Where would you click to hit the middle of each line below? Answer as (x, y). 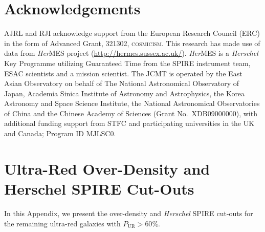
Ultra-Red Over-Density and (107, 168)
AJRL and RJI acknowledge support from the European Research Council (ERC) (132, 33)
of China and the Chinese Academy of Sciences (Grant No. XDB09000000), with (131, 113)
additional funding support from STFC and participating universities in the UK (129, 123)
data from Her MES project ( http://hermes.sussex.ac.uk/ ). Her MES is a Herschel (131, 53)
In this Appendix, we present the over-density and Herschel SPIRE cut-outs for (129, 213)
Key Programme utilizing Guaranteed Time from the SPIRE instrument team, (127, 63)
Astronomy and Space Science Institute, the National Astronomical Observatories (132, 103)
